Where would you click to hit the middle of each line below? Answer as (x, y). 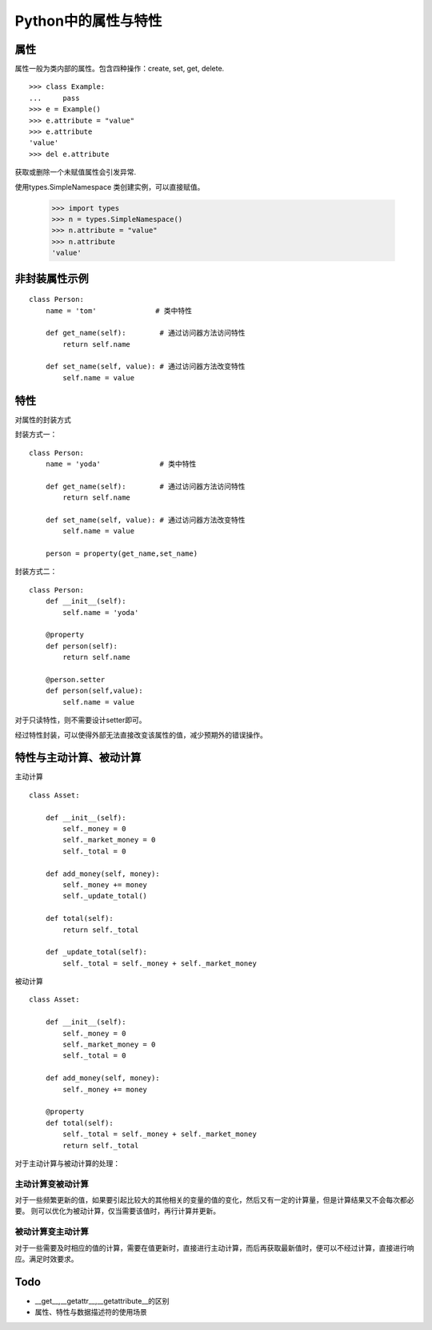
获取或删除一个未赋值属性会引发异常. (76, 172)
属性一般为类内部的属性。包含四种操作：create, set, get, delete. (120, 69)
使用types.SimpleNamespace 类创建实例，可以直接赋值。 (110, 187)
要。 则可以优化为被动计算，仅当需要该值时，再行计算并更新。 (117, 1211)
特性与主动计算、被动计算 (78, 758)
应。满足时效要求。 (46, 1259)
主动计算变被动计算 (52, 1183)
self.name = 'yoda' (101, 612)
